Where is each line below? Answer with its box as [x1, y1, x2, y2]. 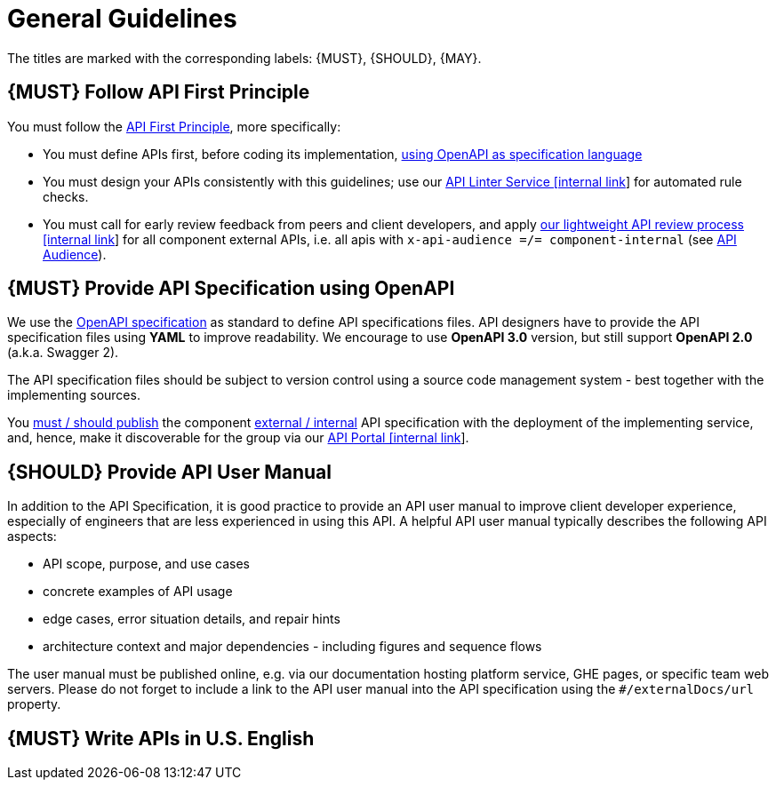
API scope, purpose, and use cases [43, 556, 250, 572]
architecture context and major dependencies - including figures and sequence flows [43, 639, 542, 655]
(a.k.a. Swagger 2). [7, 345, 119, 361]
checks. [43, 188, 89, 204]
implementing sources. [7, 387, 140, 403]
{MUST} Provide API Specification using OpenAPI [7, 277, 455, 300]
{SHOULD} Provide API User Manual [7, 460, 332, 483]
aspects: [7, 529, 57, 545]
